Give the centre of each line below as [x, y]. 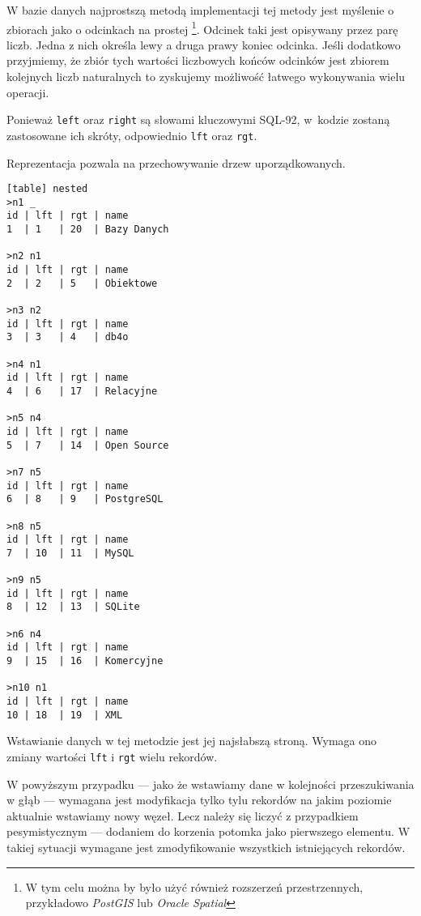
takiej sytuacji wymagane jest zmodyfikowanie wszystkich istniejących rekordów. [206, 847]
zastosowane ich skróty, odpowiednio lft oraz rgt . [132, 135]
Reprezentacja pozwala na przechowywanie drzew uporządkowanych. [176, 162]
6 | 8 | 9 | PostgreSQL [85, 499]
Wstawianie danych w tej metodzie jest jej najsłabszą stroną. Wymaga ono [192, 741]
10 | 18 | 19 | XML [65, 715]
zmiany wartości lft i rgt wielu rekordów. [112, 756]
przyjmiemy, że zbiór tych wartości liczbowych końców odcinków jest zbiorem [198, 60]
